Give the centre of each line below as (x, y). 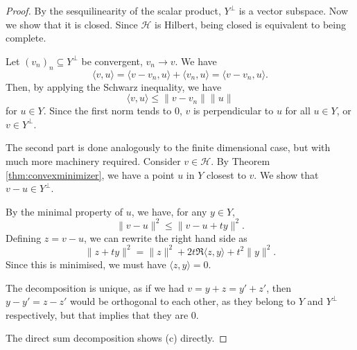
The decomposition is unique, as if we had (95, 287)
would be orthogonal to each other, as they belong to (183, 301)
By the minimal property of (64, 211)
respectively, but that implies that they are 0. (102, 314)
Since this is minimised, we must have (86, 264)
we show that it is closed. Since (72, 24)
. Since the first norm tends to (107, 111)
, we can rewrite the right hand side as (165, 237)
